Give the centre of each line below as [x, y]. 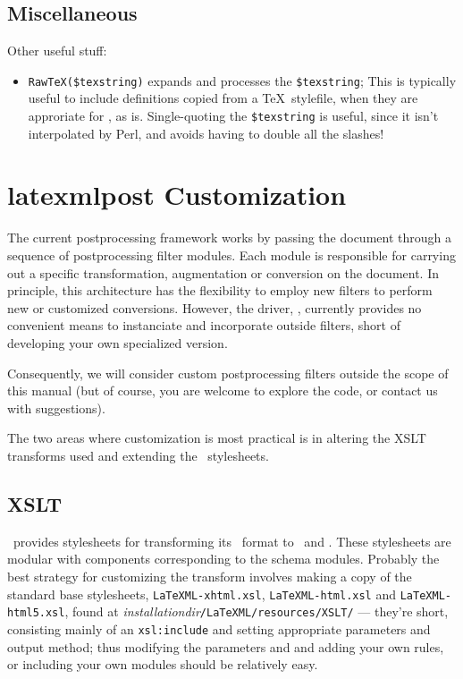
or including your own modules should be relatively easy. [163, 664]
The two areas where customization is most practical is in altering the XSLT [217, 438]
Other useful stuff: [57, 51]
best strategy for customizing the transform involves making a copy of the [210, 576]
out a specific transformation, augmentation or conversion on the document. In [223, 272]
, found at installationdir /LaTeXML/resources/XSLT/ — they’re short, [257, 611]
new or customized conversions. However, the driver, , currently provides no [215, 307]
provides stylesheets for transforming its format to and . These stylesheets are [232, 541]
